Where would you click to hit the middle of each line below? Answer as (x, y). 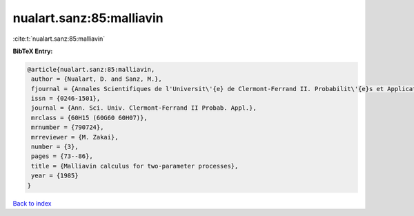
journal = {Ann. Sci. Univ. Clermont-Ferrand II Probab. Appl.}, (144, 108)
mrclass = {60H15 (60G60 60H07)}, (89, 118)
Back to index (32, 203)
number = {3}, (55, 147)
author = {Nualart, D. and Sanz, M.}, (97, 79)
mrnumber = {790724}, (68, 127)
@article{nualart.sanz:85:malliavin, (91, 69)
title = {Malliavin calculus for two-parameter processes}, (135, 166)
